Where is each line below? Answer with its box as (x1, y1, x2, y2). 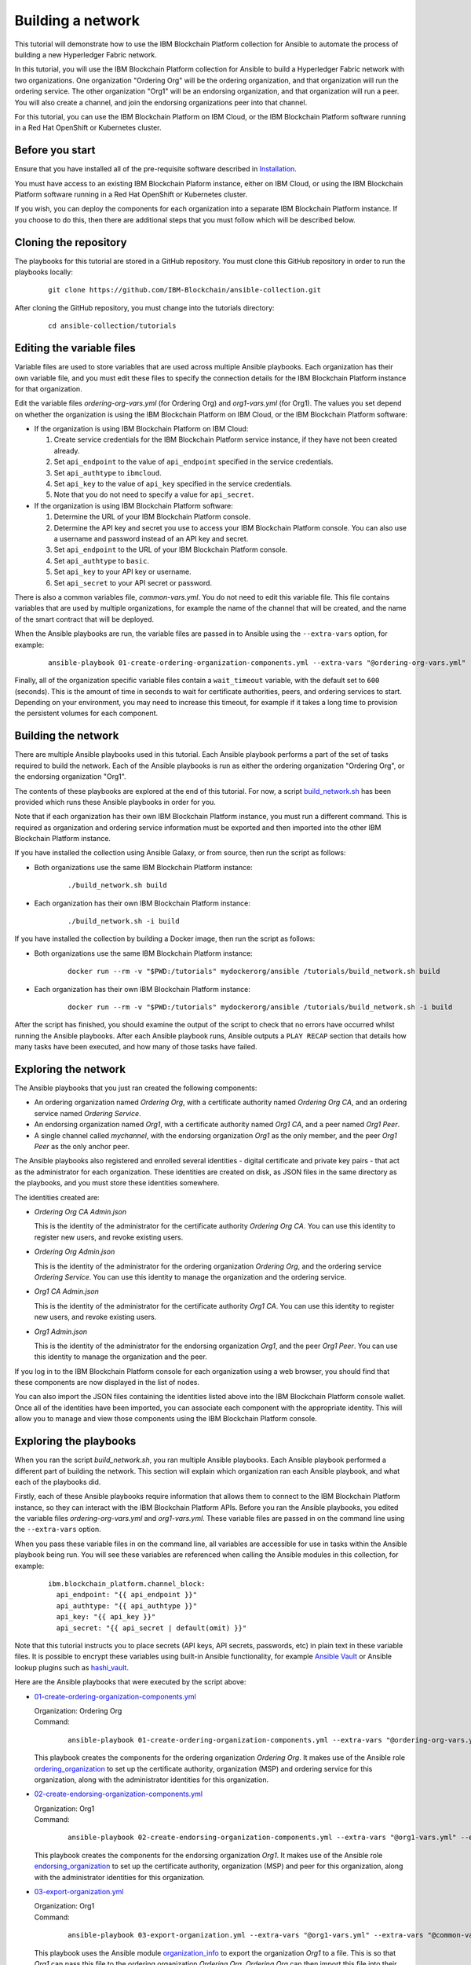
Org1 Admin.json (34, 1327, 88, 1336)
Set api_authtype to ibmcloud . (53, 468, 162, 477)
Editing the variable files (14, 342, 137, 355)
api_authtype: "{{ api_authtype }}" (56, 1601, 198, 1611)
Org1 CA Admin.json (34, 1287, 100, 1296)
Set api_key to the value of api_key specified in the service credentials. (53, 479, 292, 489)
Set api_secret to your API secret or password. (53, 578, 212, 587)
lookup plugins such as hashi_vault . (14, 1662, 130, 1672)
